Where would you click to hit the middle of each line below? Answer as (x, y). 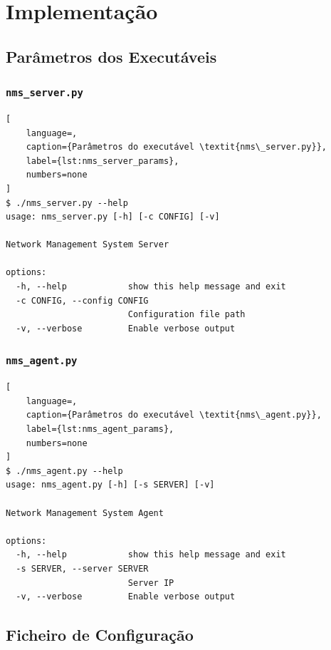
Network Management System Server (88, 245)
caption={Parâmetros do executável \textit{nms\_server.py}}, (177, 147)
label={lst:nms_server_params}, (103, 161)
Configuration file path (186, 315)
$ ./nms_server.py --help (67, 203)
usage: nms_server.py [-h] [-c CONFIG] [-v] (113, 217)
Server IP (151, 583)
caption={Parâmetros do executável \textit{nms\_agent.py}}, (174, 415)
